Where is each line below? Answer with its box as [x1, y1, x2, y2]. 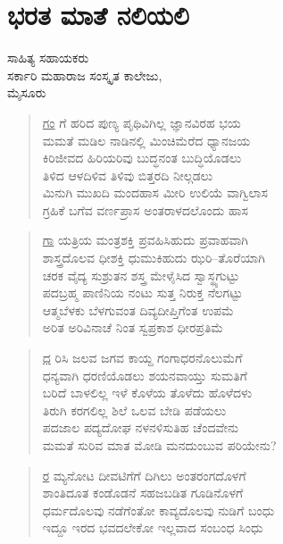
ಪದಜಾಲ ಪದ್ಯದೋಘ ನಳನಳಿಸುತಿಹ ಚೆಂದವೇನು [42, 418, 239, 437]
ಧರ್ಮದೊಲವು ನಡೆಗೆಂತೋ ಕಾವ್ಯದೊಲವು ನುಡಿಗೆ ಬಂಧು [42, 500, 275, 519]
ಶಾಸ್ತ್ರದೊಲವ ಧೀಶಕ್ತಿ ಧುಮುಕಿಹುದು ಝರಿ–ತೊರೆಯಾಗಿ [42, 248, 265, 267]
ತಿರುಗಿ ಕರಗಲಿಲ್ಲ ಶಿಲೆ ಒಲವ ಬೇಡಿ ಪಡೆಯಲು [42, 400, 227, 419]
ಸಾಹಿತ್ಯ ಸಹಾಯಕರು [7, 48, 89, 67]
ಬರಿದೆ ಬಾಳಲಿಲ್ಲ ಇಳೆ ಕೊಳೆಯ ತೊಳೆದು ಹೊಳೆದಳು [42, 383, 253, 402]
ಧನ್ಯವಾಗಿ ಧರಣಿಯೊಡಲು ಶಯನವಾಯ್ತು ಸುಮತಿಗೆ [42, 365, 247, 384]
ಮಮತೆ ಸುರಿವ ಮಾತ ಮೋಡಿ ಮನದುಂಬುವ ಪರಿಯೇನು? [42, 436, 277, 454]
